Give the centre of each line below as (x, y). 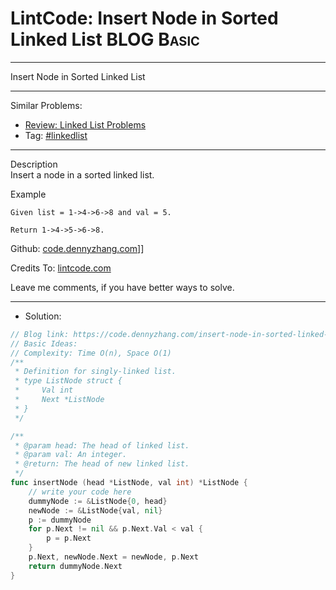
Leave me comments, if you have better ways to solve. (122, 287)
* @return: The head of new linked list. (102, 464)
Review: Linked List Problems (85, 124)
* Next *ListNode (59, 400)
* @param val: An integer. (71, 455)
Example (28, 194)
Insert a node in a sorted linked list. (82, 174)
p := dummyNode (60, 520)
